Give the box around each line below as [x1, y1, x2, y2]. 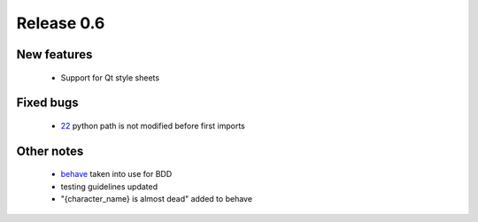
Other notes [16, 143, 84, 158]
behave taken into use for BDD [60, 169, 173, 180]
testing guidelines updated [60, 181, 158, 192]
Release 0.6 [16, 13, 105, 33]
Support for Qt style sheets [60, 72, 159, 83]
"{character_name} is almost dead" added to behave [60, 194, 252, 204]
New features [16, 47, 93, 62]
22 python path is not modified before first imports [60, 120, 245, 131]
